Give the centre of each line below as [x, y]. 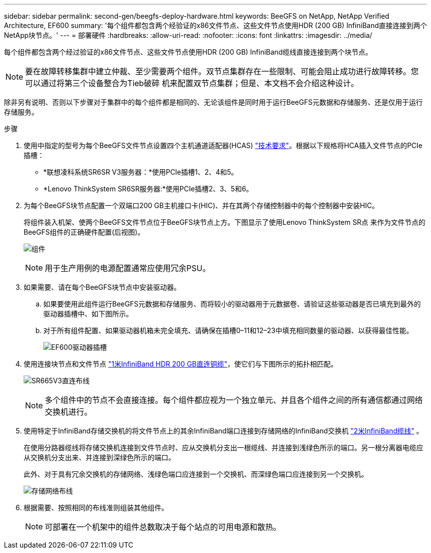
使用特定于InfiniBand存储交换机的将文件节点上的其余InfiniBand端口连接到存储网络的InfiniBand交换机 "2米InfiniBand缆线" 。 [223, 431]
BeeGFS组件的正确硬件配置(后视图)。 [84, 232]
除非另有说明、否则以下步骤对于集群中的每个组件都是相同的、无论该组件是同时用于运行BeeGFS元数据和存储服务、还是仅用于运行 [214, 102]
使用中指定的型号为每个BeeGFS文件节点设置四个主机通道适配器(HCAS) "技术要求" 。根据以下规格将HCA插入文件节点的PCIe [223, 145]
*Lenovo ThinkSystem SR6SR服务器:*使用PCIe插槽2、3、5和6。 [148, 189]
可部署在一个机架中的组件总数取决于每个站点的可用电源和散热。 [163, 527]
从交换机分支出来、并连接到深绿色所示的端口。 [99, 457]
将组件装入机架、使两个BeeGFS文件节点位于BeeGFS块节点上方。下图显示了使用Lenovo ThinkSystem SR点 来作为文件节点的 [225, 222]
